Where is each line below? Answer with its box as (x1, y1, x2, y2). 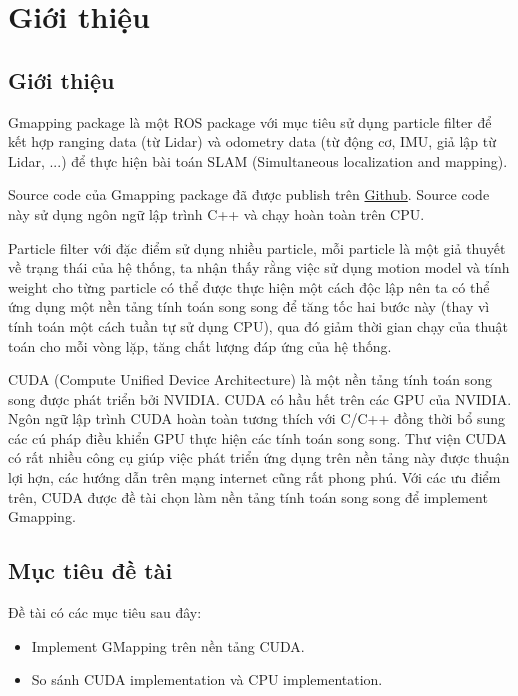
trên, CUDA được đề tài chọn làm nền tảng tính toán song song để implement (8, 486, 488, 507)
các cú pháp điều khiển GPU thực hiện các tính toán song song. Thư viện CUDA (8, 427, 507, 448)
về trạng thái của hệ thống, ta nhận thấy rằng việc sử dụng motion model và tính (8, 257, 510, 278)
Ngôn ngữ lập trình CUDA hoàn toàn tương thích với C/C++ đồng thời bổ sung (8, 408, 505, 429)
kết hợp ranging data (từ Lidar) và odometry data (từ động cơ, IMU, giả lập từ (8, 131, 497, 152)
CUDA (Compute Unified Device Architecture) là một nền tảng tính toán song (8, 369, 492, 390)
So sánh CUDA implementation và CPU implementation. (31, 669, 383, 690)
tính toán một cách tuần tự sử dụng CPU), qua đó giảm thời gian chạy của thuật (8, 315, 509, 336)
